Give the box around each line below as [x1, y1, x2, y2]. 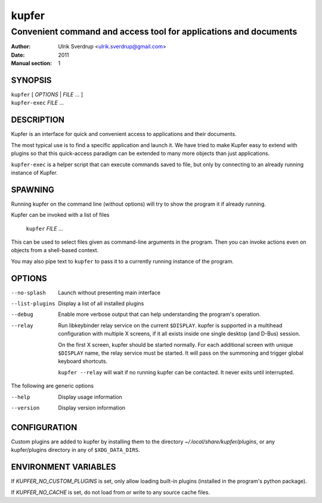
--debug [11, 311, 34, 318]
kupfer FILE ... [26, 225, 63, 232]
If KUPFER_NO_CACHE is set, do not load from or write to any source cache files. [11, 489, 210, 496]
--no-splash [11, 289, 46, 296]
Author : [11, 43, 31, 50]
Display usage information [58, 393, 122, 400]
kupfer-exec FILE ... [11, 99, 64, 107]
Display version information [58, 404, 125, 411]
